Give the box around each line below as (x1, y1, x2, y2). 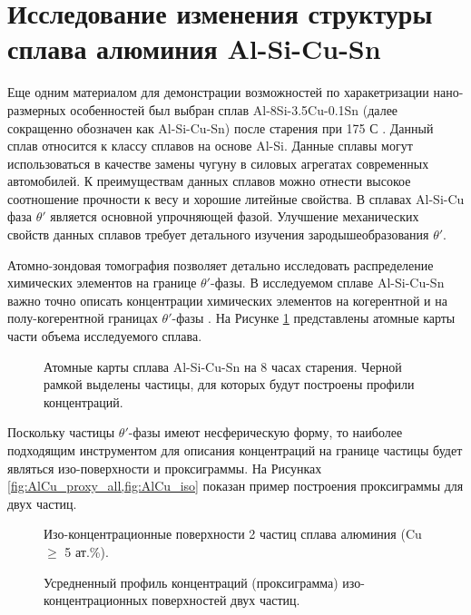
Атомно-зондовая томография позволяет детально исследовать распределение (7, 255, 434, 274)
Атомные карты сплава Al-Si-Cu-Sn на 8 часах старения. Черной (44, 356, 402, 376)
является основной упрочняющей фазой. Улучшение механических (50, 207, 419, 226)
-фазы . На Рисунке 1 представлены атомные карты (172, 308, 456, 327)
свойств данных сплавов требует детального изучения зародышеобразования (7, 225, 429, 244)
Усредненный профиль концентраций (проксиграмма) (44, 572, 339, 591)
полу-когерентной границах (7, 308, 158, 327)
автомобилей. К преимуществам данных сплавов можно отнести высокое (7, 171, 411, 190)
